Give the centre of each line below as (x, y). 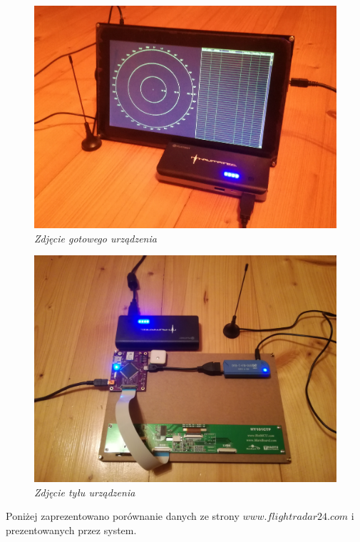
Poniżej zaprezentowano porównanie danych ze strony (123, 516)
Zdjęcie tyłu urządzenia (85, 492)
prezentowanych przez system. (71, 530)
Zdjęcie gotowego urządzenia (96, 238)
